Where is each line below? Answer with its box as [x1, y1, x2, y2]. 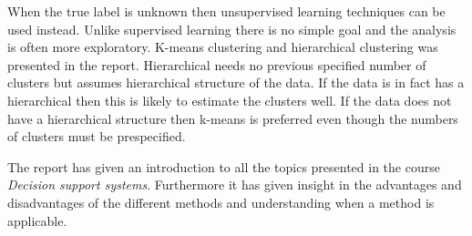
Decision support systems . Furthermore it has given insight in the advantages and [7, 175, 462, 194]
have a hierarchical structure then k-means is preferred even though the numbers [7, 108, 458, 128]
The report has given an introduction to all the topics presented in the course [7, 157, 440, 176]
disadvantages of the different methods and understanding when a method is [7, 192, 435, 211]
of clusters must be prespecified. [7, 127, 186, 146]
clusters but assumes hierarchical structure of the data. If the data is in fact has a [7, 73, 465, 92]
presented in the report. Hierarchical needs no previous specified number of [7, 55, 426, 74]
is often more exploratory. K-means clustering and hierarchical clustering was [7, 37, 438, 56]
